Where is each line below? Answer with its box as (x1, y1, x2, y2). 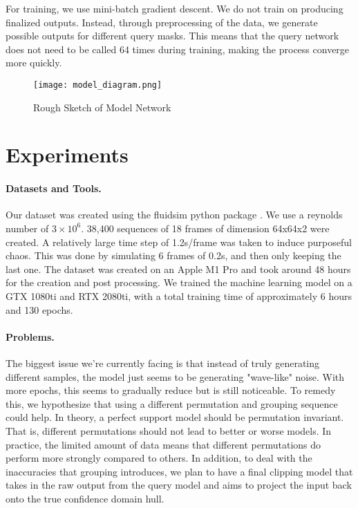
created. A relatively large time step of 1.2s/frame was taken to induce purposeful (6, 234, 352, 249)
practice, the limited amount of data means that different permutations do (6, 437, 321, 451)
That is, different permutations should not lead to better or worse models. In (6, 423, 332, 438)
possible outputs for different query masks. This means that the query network (6, 28, 339, 43)
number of (6, 220, 49, 235)
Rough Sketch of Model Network (33, 100, 171, 114)
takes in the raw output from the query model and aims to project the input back (6, 478, 352, 492)
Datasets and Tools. (6, 181, 102, 196)
